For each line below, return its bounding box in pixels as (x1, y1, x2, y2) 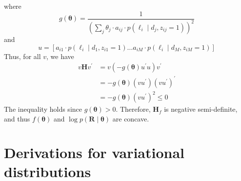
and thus (4, 113, 30, 123)
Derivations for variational (4, 142, 185, 162)
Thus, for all (4, 51, 41, 61)
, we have (46, 51, 74, 61)
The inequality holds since (4, 104, 82, 114)
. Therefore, (116, 104, 151, 114)
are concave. (112, 113, 149, 123)
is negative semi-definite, (164, 104, 238, 114)
